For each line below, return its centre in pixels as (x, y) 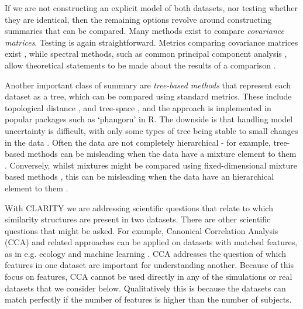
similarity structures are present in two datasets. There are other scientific (138, 219)
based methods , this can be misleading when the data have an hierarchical (140, 176)
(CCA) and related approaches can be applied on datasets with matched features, (151, 242)
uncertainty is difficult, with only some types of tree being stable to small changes (151, 130)
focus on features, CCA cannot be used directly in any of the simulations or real (149, 277)
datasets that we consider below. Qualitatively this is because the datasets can (145, 288)
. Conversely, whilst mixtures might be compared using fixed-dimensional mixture (151, 165)
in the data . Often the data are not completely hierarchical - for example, (138, 142)
